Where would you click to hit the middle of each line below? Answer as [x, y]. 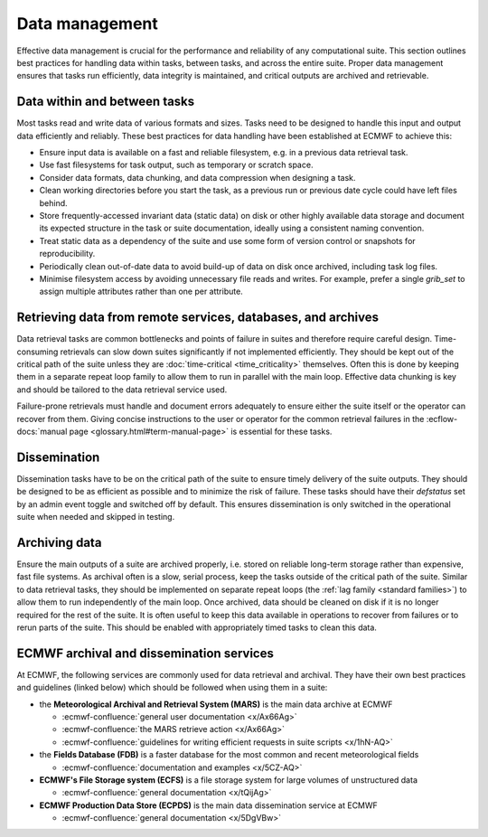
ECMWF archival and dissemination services [145, 653]
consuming [38, 352]
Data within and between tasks [106, 102]
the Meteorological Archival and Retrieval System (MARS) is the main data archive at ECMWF [216, 704]
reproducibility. [67, 254]
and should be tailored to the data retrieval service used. [122, 390]
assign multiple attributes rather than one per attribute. [141, 292]
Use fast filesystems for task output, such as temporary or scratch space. [176, 165]
